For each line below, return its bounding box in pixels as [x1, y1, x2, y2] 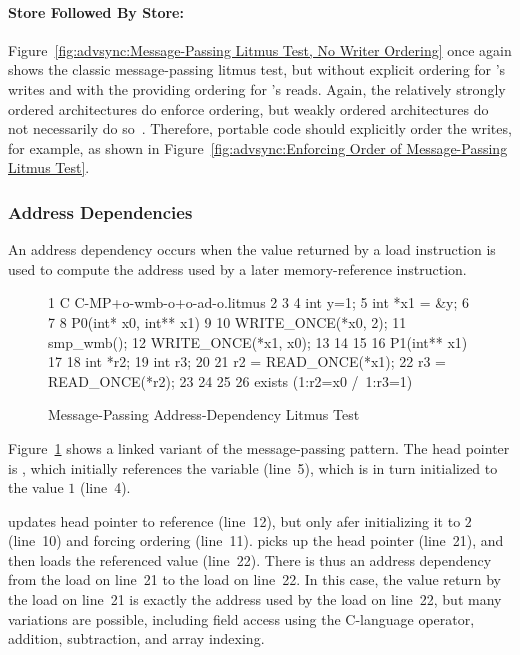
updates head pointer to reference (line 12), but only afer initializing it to [8, 510, 461, 531]
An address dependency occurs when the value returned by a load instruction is [8, 239, 496, 260]
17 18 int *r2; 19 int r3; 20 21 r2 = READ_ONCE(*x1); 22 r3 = [48, 351, 446, 372]
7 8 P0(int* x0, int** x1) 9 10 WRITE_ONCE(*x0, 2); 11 [48, 311, 407, 332]
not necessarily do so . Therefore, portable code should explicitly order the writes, [8, 118, 512, 139]
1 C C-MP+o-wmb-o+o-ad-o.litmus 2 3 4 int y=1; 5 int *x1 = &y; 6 [48, 292, 470, 313]
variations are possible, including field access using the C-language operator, [8, 608, 475, 629]
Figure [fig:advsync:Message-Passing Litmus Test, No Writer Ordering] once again [8, 39, 512, 60]
